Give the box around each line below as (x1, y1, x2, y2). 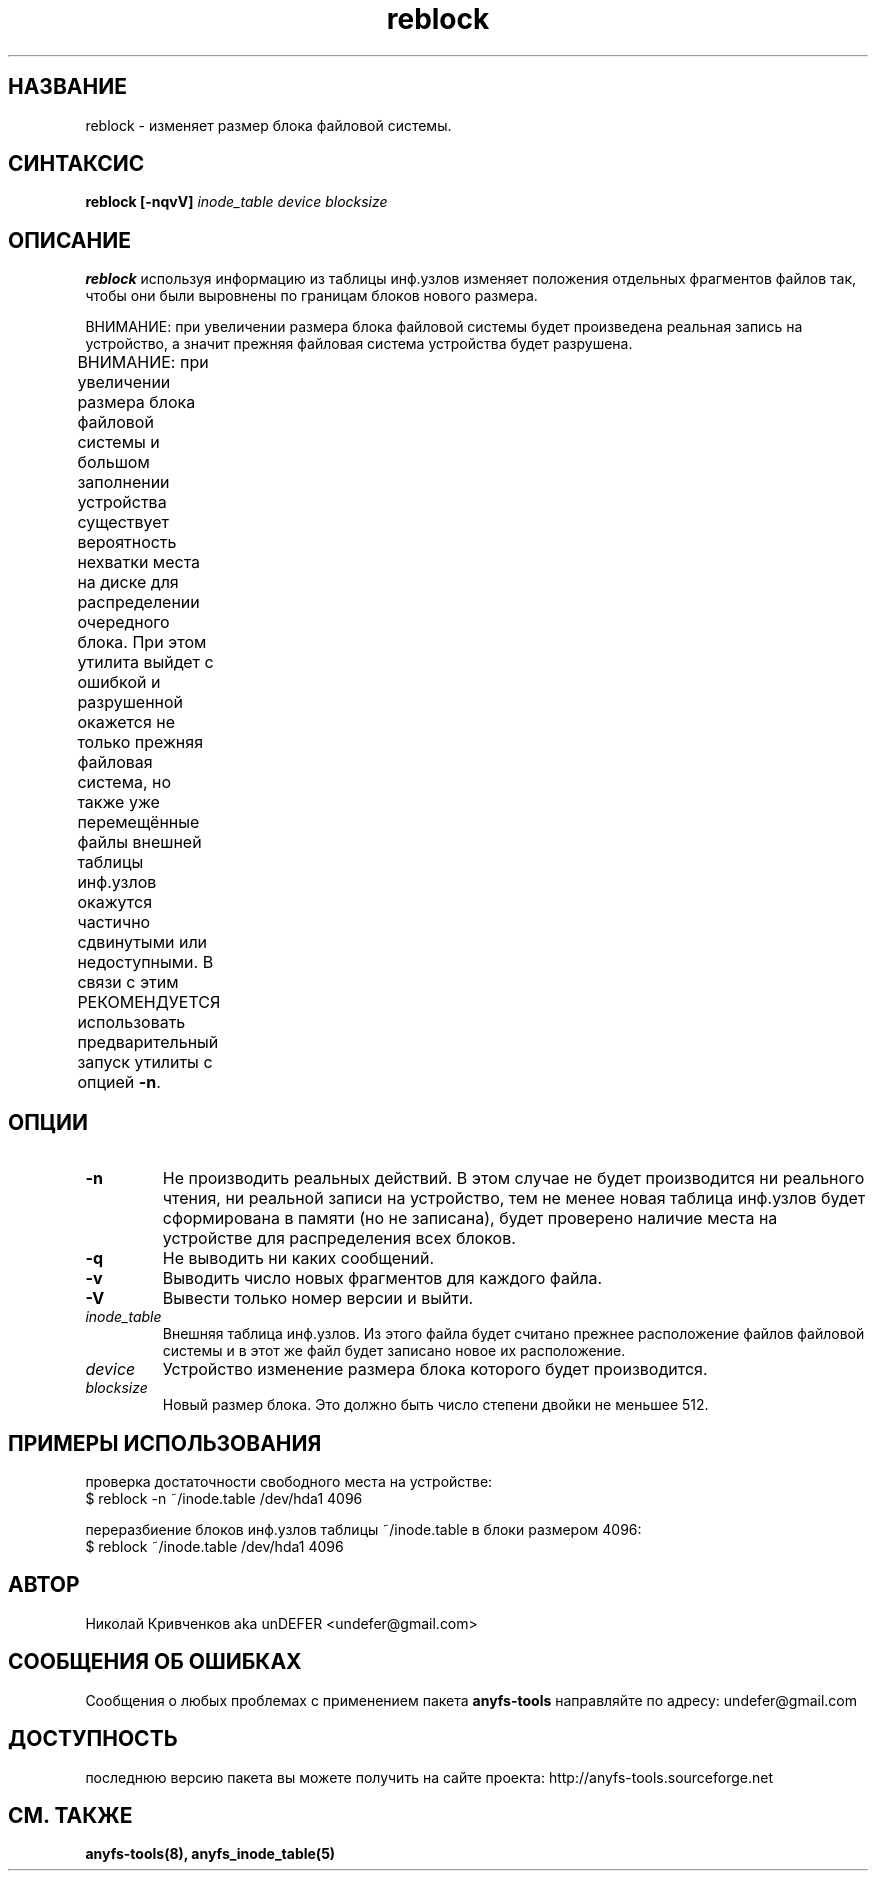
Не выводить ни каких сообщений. (162, 1248, 435, 1269)
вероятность (77, 532, 177, 553)
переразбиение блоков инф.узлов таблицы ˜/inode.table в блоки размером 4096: (85, 1520, 642, 1538)
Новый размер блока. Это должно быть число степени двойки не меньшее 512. (162, 1396, 709, 1414)
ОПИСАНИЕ (8, 227, 131, 253)
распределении (77, 592, 200, 613)
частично (77, 912, 151, 933)
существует (77, 512, 170, 533)
